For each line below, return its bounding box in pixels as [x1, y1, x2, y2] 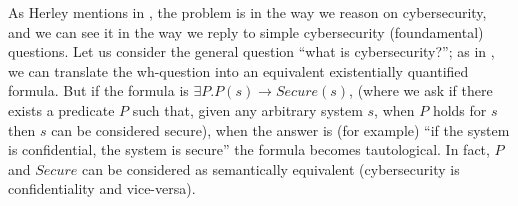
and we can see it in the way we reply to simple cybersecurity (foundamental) [8, 21, 484, 42]
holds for [432, 99, 487, 120]
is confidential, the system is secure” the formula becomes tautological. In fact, [8, 139, 490, 160]
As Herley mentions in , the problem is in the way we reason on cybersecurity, [8, 2, 487, 22]
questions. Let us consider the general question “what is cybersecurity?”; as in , [8, 41, 495, 62]
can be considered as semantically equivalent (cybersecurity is [81, 158, 460, 179]
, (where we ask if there [349, 80, 493, 101]
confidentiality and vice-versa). [8, 178, 196, 199]
